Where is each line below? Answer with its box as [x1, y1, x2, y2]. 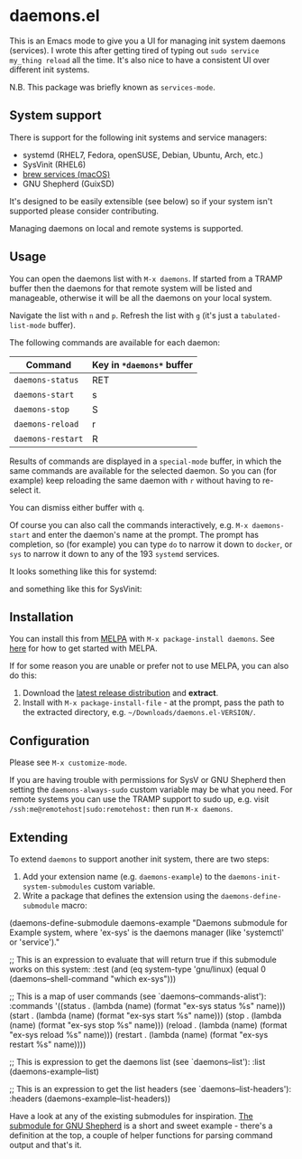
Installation [9, 609, 74, 625]
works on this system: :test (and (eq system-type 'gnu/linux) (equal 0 [9, 964, 266, 975]
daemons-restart [14, 433, 84, 444]
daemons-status [14, 374, 79, 385]
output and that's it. [9, 1140, 83, 1150]
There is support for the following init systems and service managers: [9, 132, 268, 143]
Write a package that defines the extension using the [22, 890, 219, 900]
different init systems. [9, 64, 90, 75]
